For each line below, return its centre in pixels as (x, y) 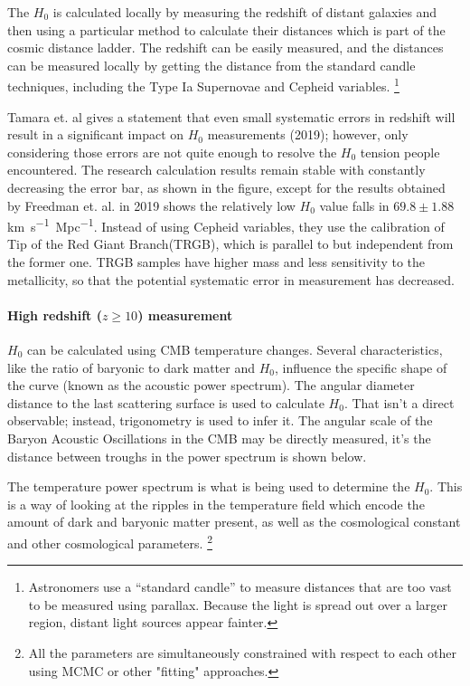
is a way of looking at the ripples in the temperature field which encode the (216, 504)
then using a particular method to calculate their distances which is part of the (226, 29)
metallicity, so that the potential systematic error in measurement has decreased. (231, 279)
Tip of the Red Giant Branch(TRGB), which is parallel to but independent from (230, 244)
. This (446, 486)
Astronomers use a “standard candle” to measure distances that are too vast (240, 587)
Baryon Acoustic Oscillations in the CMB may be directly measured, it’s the (219, 438)
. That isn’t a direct (399, 402)
